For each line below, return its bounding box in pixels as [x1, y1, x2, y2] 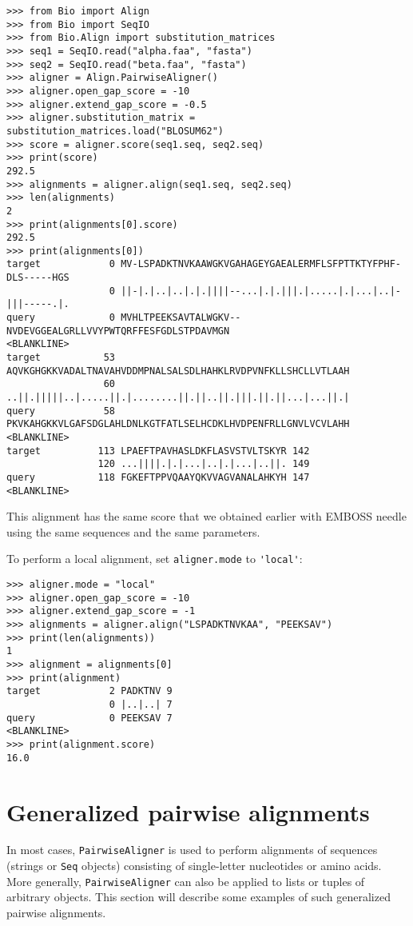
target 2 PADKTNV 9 [6, 685, 173, 697]
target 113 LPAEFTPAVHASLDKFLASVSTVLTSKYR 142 [6, 445, 310, 457]
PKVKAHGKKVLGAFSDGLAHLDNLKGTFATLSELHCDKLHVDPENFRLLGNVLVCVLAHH [6, 418, 350, 430]
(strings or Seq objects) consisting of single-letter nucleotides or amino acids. [6, 857, 382, 874]
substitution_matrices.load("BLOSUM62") [6, 125, 224, 137]
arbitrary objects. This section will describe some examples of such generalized [6, 888, 391, 905]
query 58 [6, 405, 116, 417]
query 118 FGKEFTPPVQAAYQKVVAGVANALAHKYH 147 [6, 471, 310, 483]
